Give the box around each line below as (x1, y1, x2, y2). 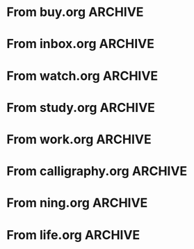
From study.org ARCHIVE (6, 99, 156, 115)
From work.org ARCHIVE (6, 131, 152, 147)
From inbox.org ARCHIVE (6, 36, 154, 52)
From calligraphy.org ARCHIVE (6, 163, 188, 179)
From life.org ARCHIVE (6, 227, 140, 243)
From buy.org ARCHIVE (6, 4, 144, 20)
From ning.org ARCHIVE (6, 195, 148, 211)
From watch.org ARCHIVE (6, 67, 159, 83)
